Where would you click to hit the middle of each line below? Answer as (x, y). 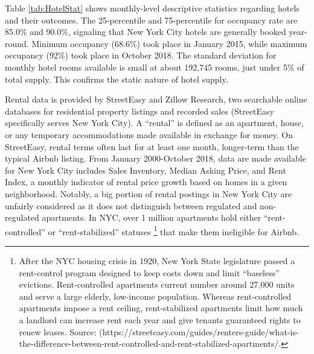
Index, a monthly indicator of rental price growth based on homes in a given (146, 182)
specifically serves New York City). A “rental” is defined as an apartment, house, (154, 123)
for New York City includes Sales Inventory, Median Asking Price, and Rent (146, 170)
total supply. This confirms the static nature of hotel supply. (117, 79)
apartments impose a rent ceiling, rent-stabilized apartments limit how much (161, 308)
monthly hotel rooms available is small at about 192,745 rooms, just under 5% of (155, 67)
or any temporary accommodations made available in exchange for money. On (149, 134)
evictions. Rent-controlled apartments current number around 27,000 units (157, 284)
